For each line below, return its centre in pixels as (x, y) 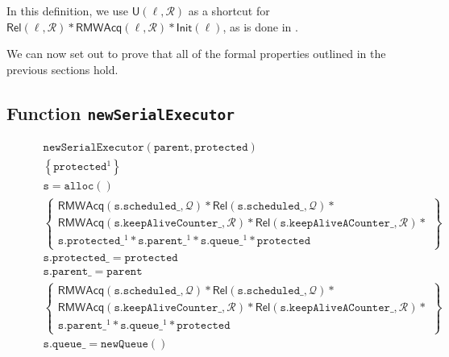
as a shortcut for (229, 10)
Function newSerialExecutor (121, 112)
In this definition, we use (68, 10)
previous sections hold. (62, 69)
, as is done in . (260, 26)
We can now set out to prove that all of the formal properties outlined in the (196, 54)
